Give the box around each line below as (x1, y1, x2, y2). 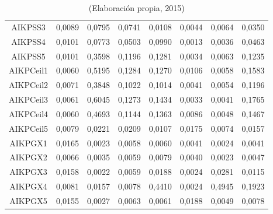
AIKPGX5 (9, 194, 47, 206)
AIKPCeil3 (9, 93, 49, 106)
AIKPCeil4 (9, 107, 49, 120)
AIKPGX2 (9, 151, 47, 163)
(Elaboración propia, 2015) (88, 2, 185, 13)
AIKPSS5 (11, 50, 46, 62)
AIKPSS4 (11, 35, 46, 47)
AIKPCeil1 (9, 64, 49, 76)
